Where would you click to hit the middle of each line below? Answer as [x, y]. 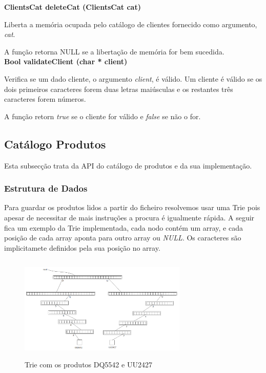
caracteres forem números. [45, 99]
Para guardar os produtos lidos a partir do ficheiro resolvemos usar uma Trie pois [132, 207]
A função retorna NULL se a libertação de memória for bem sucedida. [114, 51]
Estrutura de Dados [46, 188]
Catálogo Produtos [55, 144]
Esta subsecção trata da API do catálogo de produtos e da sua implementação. [128, 165]
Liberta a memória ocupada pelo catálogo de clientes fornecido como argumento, [131, 24]
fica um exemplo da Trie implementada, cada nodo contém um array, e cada [124, 227]
